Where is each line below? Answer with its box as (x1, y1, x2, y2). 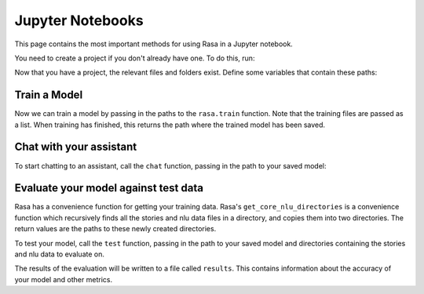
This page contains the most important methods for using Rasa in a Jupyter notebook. (14, 39, 294, 49)
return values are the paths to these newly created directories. (14, 224, 217, 234)
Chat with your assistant (14, 140, 137, 154)
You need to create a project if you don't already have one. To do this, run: (14, 53, 255, 63)
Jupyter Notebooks (14, 12, 144, 29)
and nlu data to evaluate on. (14, 249, 105, 259)
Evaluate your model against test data (14, 181, 204, 195)
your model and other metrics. (14, 274, 113, 284)
